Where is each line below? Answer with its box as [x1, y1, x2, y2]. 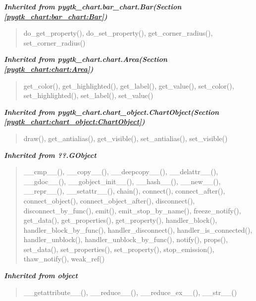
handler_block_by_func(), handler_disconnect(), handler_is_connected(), [23, 224, 253, 235]
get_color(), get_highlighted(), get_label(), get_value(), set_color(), [23, 80, 234, 91]
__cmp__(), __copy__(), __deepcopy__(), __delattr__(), [23, 166, 218, 177]
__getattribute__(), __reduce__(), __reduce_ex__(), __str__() [23, 287, 237, 297]
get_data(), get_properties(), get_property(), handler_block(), [23, 215, 217, 225]
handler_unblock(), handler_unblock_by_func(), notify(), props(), [23, 234, 228, 245]
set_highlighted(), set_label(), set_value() [23, 90, 154, 100]
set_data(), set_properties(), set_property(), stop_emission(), [23, 244, 214, 254]
